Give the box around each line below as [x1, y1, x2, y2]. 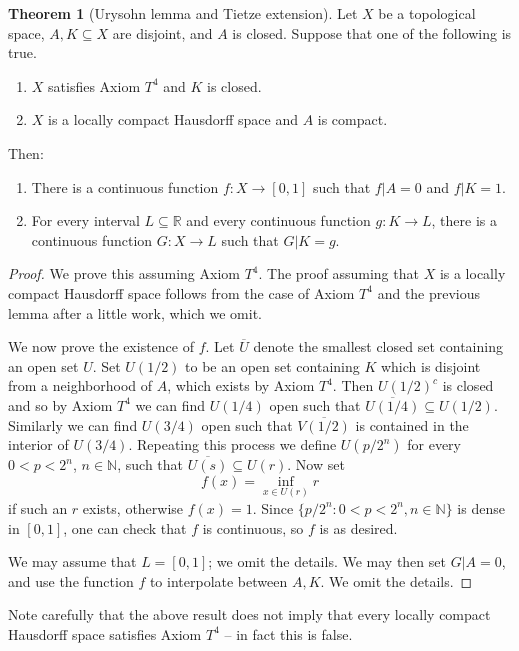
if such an [8, 497, 68, 518]
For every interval [31, 210, 140, 231]
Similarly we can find [8, 414, 138, 435]
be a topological [378, 3, 476, 23]
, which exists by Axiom [167, 375, 315, 396]
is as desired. [319, 517, 398, 538]
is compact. [317, 109, 388, 130]
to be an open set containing [185, 355, 360, 376]
